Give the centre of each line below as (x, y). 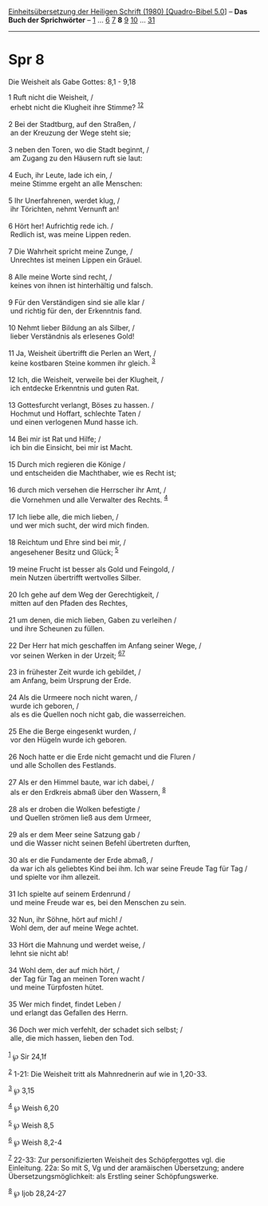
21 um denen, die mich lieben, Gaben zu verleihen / (93, 620)
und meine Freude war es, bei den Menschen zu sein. (98, 902)
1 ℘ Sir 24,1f (28, 1055)
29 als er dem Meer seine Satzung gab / (74, 834)
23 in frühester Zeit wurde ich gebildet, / (75, 672)
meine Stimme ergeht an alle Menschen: (76, 184)
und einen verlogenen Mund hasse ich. (74, 422)
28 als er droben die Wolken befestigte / (74, 809)
